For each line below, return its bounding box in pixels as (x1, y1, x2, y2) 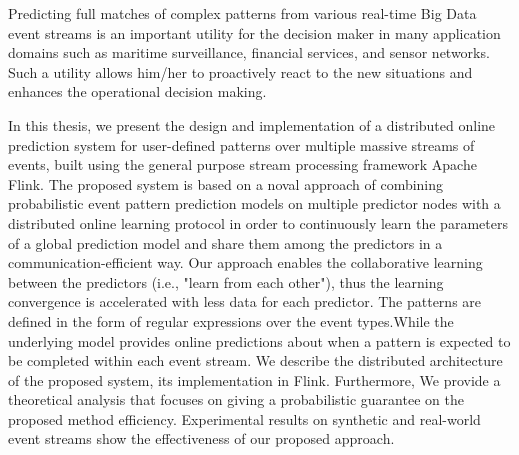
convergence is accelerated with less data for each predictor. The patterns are (8, 291, 482, 312)
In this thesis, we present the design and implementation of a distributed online (8, 114, 496, 135)
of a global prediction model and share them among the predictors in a (8, 232, 443, 253)
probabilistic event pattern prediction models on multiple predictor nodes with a (8, 193, 501, 214)
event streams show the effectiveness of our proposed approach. (8, 428, 395, 449)
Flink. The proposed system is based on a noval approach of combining (8, 173, 444, 194)
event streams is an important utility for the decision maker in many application (8, 22, 501, 43)
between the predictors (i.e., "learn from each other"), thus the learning (8, 271, 444, 292)
